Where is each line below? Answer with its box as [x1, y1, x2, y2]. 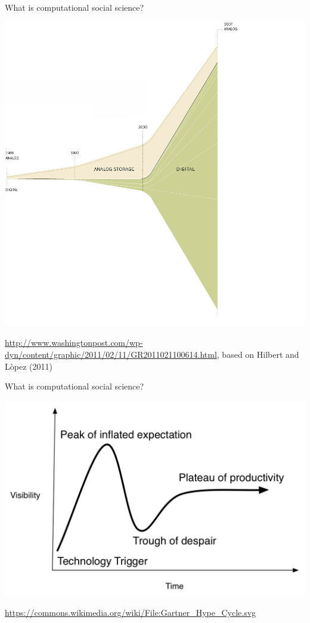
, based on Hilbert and [216, 348, 299, 360]
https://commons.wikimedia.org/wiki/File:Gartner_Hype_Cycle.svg [5, 606, 256, 619]
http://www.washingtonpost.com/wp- [5, 336, 143, 349]
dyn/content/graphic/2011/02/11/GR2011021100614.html [5, 348, 217, 360]
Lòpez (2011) [5, 360, 52, 372]
